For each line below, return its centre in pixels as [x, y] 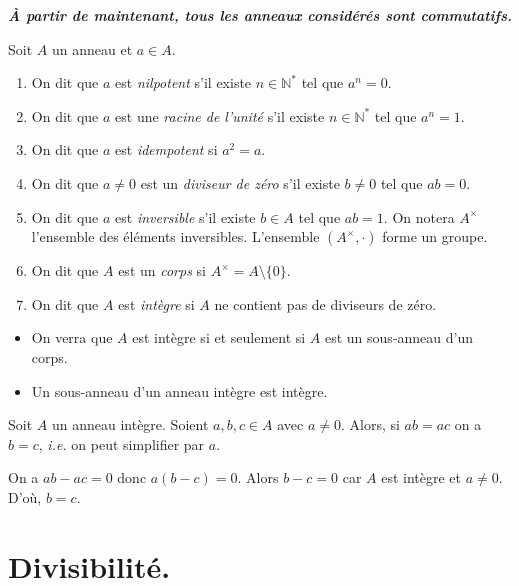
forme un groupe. [435, 236]
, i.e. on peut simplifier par [121, 443]
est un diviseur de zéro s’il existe [240, 182]
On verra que [72, 337]
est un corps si [162, 270]
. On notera [419, 216]
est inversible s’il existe [185, 216]
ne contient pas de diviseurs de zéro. [325, 303]
